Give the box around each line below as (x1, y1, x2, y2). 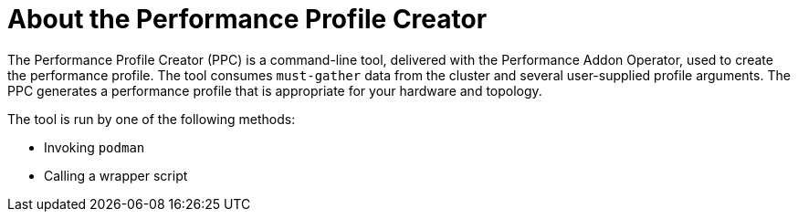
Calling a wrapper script (44, 167, 188, 183)
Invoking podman (44, 139, 145, 155)
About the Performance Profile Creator (7, 4, 488, 35)
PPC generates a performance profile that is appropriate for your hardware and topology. (7, 82, 542, 99)
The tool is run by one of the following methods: (7, 110, 296, 127)
